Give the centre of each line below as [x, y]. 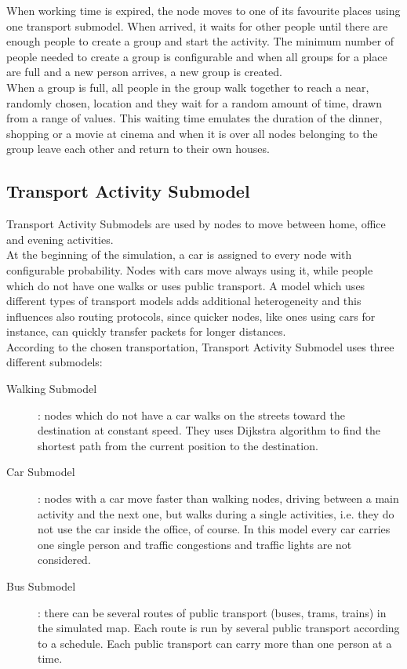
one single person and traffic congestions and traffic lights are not [195, 544]
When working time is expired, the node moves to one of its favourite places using [203, 10]
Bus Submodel [41, 586]
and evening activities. [60, 239]
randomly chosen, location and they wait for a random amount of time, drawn [194, 102]
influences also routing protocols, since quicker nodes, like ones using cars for [191, 316]
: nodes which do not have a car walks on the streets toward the [191, 414]
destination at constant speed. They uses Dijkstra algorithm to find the [209, 430]
